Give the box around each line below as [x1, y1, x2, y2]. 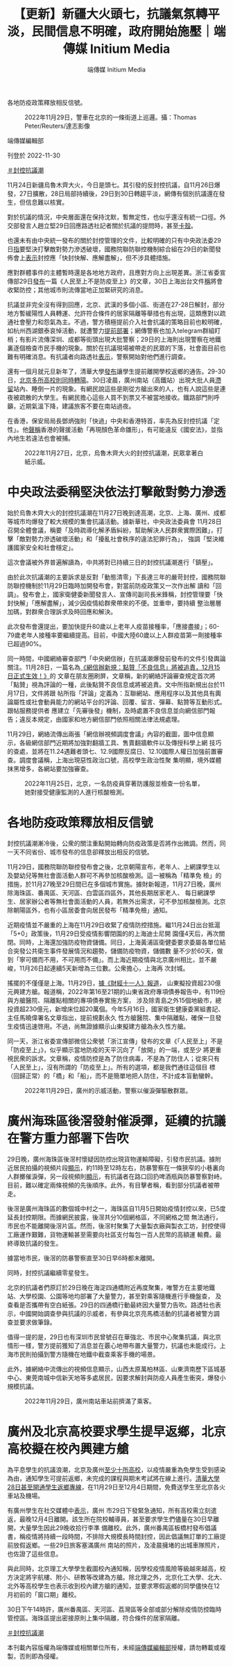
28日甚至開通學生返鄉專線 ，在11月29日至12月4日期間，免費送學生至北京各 [7, 1482, 220, 1491]
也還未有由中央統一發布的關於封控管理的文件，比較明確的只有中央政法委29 [7, 236, 222, 244]
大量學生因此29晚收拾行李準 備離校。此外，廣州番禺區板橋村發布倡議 [19, 1523, 217, 1532]
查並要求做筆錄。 [7, 1318, 56, 1326]
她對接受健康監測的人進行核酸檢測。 [24, 788, 128, 796]
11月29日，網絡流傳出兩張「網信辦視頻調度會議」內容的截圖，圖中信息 [7, 729, 208, 738]
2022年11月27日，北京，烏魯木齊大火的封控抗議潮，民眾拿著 [24, 448, 198, 457]
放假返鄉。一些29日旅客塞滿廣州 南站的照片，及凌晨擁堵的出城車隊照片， [12, 1541, 223, 1549]
